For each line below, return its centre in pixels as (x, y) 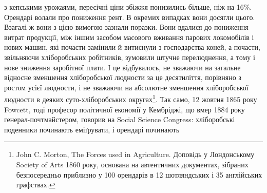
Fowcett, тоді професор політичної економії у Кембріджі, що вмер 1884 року (125, 109)
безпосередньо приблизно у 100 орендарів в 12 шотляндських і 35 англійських (139, 174)
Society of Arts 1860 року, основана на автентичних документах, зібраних (132, 164)
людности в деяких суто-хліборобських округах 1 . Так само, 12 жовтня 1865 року (131, 98)
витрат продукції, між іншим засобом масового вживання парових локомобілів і (129, 37)
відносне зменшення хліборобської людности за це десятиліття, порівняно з (123, 77)
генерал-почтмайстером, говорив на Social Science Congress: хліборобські (120, 119)
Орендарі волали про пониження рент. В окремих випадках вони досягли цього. (130, 17)
